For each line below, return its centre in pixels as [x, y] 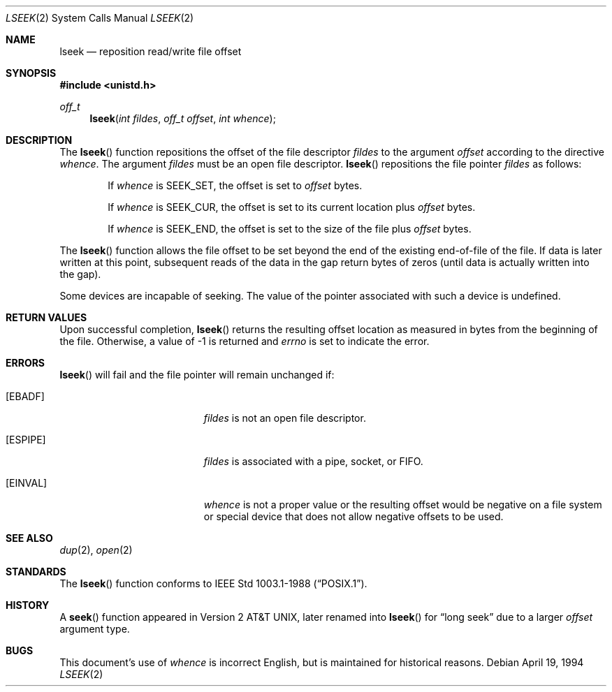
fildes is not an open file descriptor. [285, 418]
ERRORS [25, 363]
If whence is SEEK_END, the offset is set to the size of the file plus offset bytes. [290, 229]
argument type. [95, 629]
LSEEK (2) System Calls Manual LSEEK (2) [100, 18]
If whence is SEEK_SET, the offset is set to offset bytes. [235, 185]
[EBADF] [25, 396]
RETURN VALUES [46, 317]
